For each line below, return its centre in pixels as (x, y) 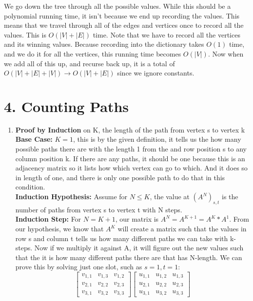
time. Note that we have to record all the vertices (166, 34)
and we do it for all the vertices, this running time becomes (93, 53)
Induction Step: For (48, 219)
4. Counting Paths (67, 106)
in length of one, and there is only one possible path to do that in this (120, 177)
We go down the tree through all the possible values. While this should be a (117, 6)
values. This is (25, 34)
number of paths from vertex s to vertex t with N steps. (99, 209)
